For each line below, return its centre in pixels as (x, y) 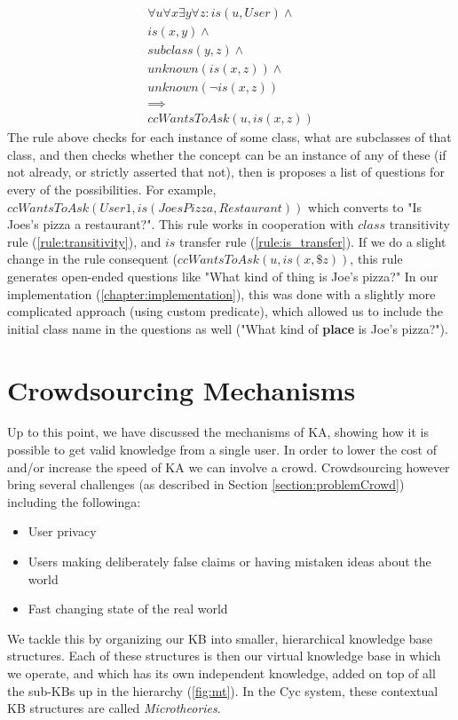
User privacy (62, 531)
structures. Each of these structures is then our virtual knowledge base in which (224, 656)
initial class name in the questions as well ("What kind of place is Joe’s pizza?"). (228, 328)
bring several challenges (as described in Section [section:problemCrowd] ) (206, 484)
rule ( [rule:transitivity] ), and (84, 241)
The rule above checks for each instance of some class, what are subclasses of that (229, 137)
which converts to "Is (365, 206)
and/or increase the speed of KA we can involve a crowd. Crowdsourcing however (229, 467)
